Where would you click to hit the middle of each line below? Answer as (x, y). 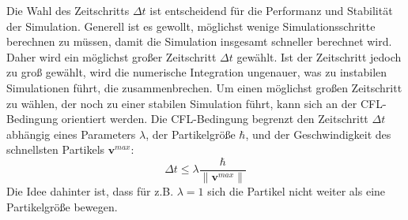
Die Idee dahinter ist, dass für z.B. (90, 191)
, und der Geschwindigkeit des (318, 134)
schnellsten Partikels (56, 149)
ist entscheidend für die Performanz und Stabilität (271, 10)
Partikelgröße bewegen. (62, 206)
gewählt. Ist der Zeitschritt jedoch (319, 56)
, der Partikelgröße (191, 134)
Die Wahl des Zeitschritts (68, 10)
